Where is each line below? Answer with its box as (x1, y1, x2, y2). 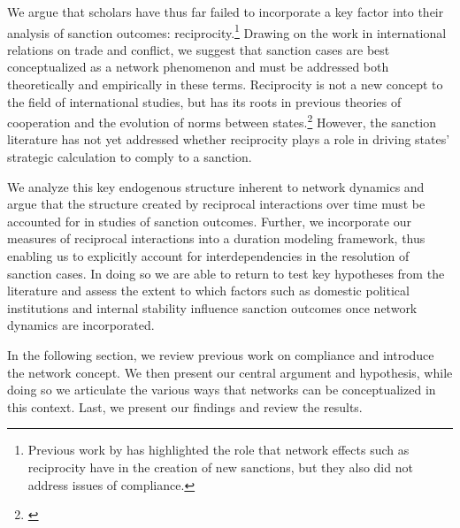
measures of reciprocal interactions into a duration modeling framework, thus (7, 229, 425, 248)
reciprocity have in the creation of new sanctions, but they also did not (27, 457, 413, 476)
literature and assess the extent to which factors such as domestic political (7, 281, 410, 300)
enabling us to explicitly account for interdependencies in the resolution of (7, 247, 410, 265)
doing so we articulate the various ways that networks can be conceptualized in (7, 380, 436, 399)
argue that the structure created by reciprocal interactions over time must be (7, 195, 425, 213)
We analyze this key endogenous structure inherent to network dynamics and (7, 177, 425, 195)
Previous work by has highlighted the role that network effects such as (27, 440, 410, 459)
